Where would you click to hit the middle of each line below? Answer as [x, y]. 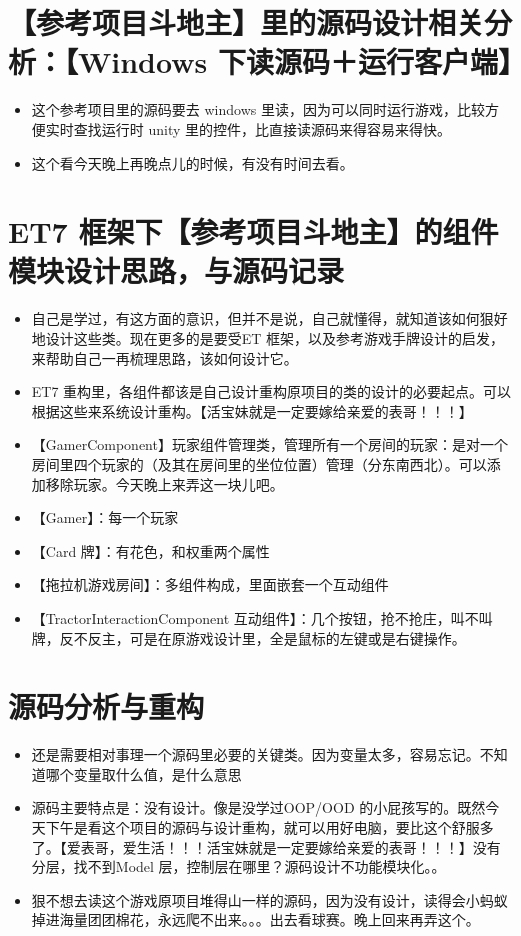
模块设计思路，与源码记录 [176, 270]
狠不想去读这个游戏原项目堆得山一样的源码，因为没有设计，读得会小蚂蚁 [269, 899]
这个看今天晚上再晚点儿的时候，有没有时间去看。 [192, 162]
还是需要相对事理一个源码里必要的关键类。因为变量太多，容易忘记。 [255, 754]
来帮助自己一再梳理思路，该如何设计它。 [164, 357]
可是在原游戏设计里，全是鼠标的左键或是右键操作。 [297, 637]
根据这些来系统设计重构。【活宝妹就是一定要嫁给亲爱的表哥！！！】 [252, 410]
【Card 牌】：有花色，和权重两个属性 [150, 550]
